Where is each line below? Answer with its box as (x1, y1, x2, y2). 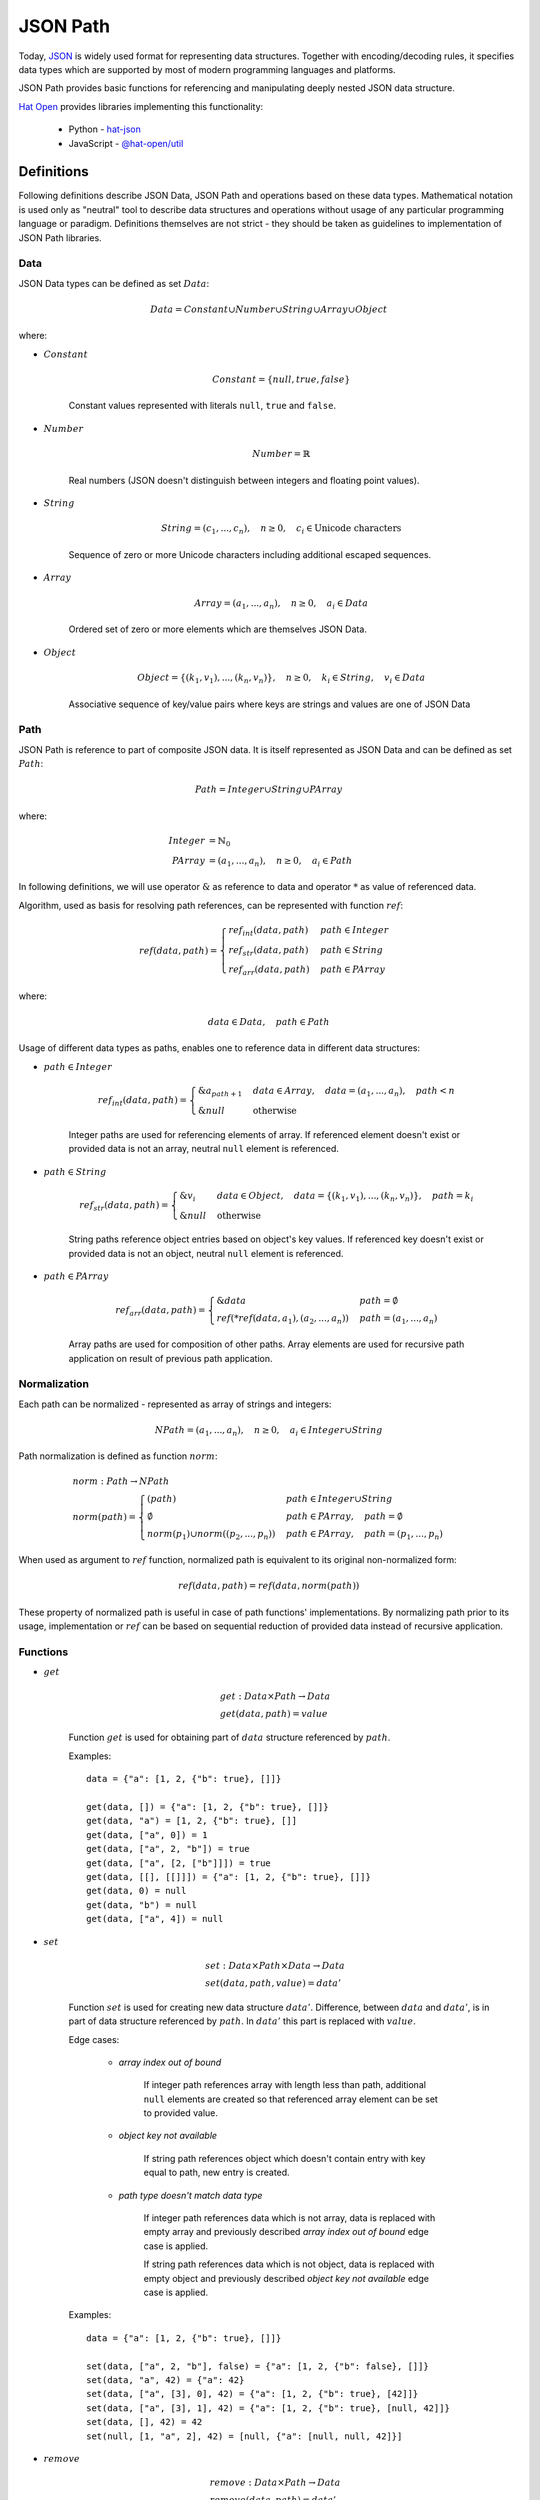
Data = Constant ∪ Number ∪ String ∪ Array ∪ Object (150, 303, 388, 315)
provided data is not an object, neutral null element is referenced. (68, 1247, 344, 1259)
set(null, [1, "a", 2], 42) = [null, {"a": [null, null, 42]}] (86, 2430, 403, 2442)
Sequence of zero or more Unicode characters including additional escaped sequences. (68, 548, 432, 560)
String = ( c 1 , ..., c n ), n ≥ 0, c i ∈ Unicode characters (160, 523, 402, 537)
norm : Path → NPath (72, 1475, 170, 1487)
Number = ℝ (251, 448, 311, 460)
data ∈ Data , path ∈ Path (207, 1016, 330, 1028)
